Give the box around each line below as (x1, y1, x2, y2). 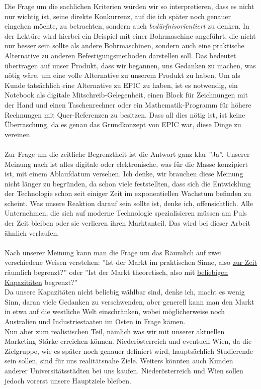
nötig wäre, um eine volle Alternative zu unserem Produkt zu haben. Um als (5, 70, 240, 80)
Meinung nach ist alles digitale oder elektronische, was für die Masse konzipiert (5, 158, 248, 169)
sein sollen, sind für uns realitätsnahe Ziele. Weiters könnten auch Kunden (5, 355, 233, 366)
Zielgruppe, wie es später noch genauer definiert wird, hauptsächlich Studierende (5, 345, 253, 356)
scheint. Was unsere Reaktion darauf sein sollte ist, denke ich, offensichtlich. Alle (5, 198, 253, 208)
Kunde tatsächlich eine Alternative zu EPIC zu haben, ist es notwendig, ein (5, 79, 238, 90)
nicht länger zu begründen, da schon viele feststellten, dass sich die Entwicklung (5, 178, 251, 188)
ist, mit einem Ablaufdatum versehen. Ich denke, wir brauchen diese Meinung (5, 168, 243, 179)
